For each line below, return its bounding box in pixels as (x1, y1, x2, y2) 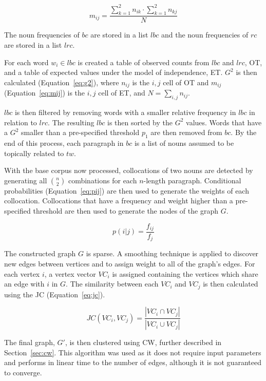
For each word (4, 56, 49, 67)
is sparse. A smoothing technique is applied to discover (86, 248, 259, 259)
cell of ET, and (98, 87, 145, 98)
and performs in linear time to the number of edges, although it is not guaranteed (4, 357, 261, 368)
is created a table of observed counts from (78, 56, 210, 67)
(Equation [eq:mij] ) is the (4, 87, 85, 98)
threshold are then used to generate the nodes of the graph (33, 205, 218, 216)
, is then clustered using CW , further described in (65, 337, 222, 348)
